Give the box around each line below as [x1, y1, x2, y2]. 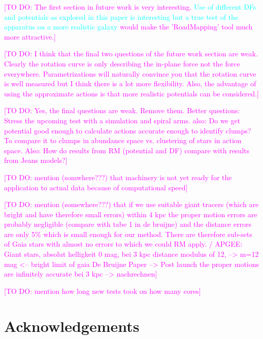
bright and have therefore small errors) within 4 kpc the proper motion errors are [4, 209, 257, 219]
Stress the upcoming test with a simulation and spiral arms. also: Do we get [4, 115, 241, 125]
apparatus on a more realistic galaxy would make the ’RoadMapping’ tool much [4, 21, 253, 32]
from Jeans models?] [4, 155, 68, 165]
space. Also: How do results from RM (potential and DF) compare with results [4, 145, 250, 155]
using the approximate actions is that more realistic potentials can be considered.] [4, 88, 259, 98]
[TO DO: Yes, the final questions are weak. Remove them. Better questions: [4, 105, 240, 116]
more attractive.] [4, 31, 56, 42]
